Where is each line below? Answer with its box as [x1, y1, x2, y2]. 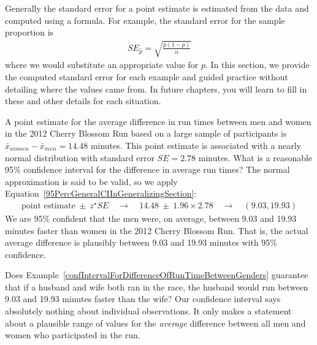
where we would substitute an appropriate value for [5, 58, 199, 71]
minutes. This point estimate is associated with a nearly [90, 138, 301, 151]
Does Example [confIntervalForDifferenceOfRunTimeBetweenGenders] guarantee [5, 268, 308, 281]
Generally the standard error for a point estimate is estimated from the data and [5, 2, 309, 14]
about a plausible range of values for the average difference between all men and [5, 316, 306, 329]
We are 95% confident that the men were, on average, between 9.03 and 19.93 [5, 211, 297, 224]
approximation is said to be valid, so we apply [5, 175, 178, 188]
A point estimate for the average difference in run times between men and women [5, 115, 311, 127]
